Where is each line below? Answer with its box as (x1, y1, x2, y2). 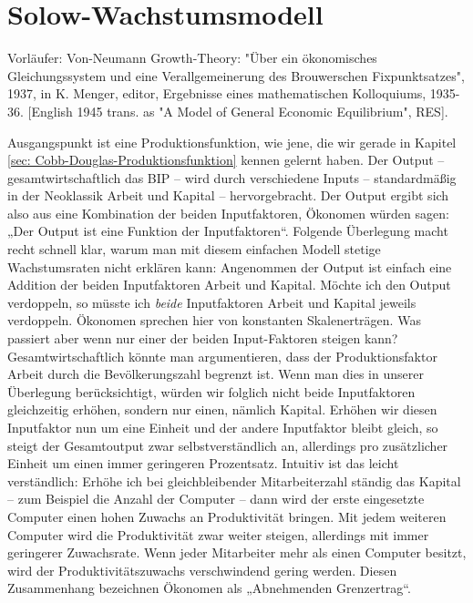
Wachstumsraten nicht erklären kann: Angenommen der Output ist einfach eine (7, 257, 452, 276)
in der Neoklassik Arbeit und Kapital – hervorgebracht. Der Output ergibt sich (7, 186, 449, 205)
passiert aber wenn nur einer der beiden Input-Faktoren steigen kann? (7, 329, 398, 348)
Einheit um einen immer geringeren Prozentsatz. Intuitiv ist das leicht (7, 454, 399, 473)
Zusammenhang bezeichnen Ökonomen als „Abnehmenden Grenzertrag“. (7, 578, 411, 598)
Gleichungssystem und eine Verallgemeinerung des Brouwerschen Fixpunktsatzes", (7, 66, 465, 85)
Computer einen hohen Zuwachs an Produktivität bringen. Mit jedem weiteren (7, 506, 447, 526)
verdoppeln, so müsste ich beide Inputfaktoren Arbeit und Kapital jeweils (7, 292, 416, 312)
